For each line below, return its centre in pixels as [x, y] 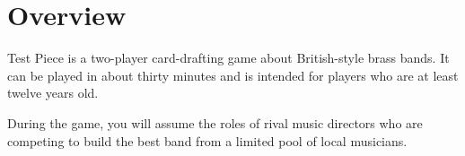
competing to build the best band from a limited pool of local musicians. [207, 140]
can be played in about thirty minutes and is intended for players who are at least [233, 75]
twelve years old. [53, 93]
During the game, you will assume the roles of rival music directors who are [215, 122]
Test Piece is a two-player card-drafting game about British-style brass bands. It [228, 58]
